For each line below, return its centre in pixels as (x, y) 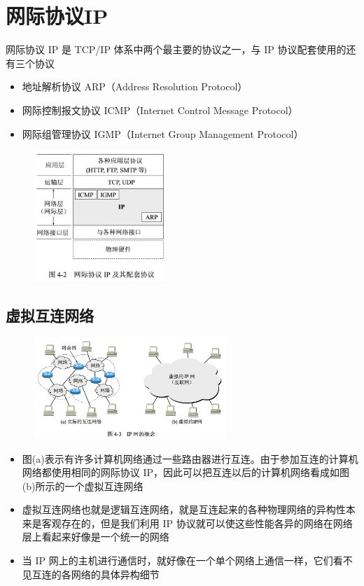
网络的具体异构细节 (115, 574)
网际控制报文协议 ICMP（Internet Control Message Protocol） (160, 110)
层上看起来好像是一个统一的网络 (96, 537)
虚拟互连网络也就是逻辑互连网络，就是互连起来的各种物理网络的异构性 (184, 509)
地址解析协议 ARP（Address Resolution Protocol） (135, 86)
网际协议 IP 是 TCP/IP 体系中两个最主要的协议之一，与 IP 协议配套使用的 (176, 49)
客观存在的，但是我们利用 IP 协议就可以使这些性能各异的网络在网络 (197, 523)
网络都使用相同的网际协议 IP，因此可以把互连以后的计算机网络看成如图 (186, 472)
